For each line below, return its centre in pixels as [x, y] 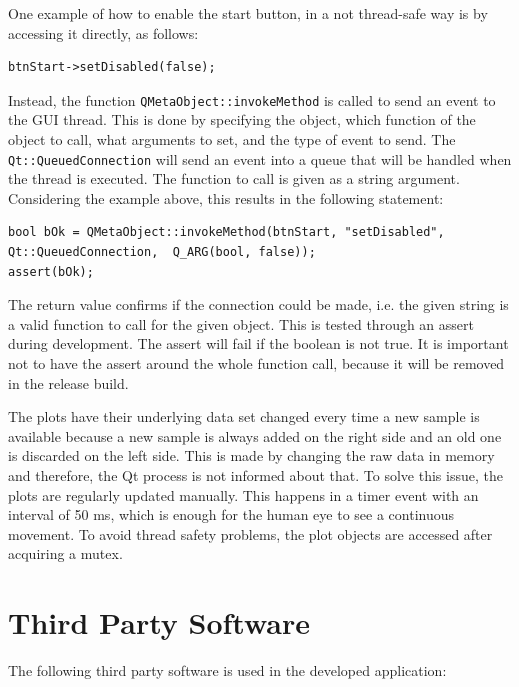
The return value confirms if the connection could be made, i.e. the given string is [258, 304]
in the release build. [68, 382]
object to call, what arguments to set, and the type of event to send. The [232, 139]
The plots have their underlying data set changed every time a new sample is [244, 416]
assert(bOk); [51, 271]
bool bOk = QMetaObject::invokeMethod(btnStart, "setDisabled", [226, 232]
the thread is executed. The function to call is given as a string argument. [234, 178]
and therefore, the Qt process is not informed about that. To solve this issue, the [255, 475]
